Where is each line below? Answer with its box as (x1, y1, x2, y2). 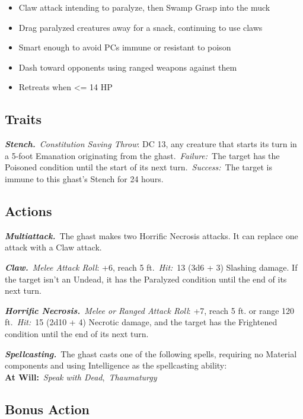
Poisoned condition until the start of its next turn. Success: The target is (5, 161, 273, 173)
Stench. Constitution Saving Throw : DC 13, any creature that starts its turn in (5, 138, 297, 150)
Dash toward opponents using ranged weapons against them (18, 61, 237, 73)
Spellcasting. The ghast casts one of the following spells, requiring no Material (5, 347, 297, 360)
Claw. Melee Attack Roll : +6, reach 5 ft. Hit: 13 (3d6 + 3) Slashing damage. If (5, 261, 298, 273)
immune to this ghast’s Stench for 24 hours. (5, 172, 164, 185)
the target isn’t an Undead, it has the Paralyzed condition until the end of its (5, 272, 287, 285)
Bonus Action (5, 399, 90, 418)
